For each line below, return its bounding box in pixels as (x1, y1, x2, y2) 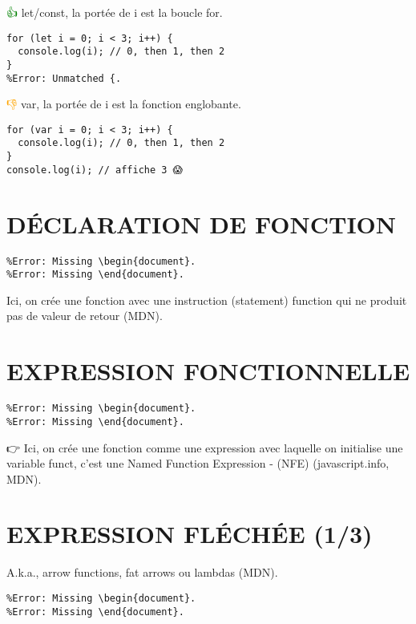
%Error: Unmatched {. (6, 72, 122, 84)
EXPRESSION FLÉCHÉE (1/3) (6, 517, 373, 550)
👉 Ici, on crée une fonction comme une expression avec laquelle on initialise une (6, 439, 403, 456)
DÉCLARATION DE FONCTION (6, 207, 396, 240)
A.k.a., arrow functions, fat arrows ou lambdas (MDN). (6, 564, 278, 581)
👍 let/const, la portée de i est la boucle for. (6, 4, 223, 20)
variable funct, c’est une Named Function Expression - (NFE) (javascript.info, (6, 455, 390, 472)
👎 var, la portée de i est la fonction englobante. (6, 95, 241, 112)
